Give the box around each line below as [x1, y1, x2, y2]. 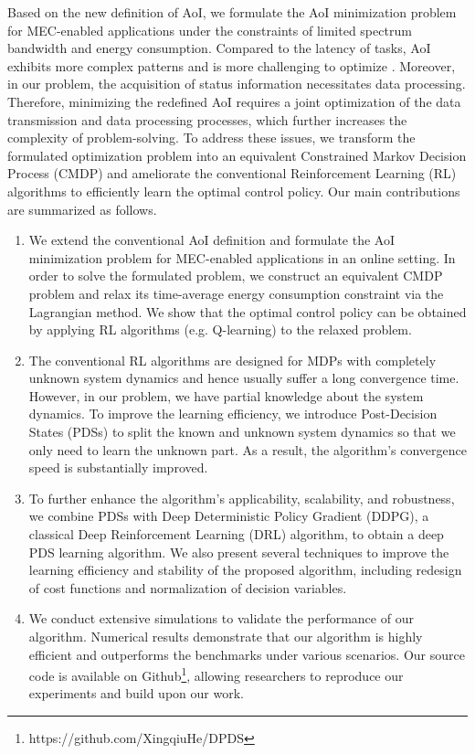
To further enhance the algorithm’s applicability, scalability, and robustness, [28, 488, 455, 507]
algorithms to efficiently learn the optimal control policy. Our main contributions [7, 181, 460, 200]
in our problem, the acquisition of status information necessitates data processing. [7, 74, 466, 93]
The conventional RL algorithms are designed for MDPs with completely [28, 350, 437, 369]
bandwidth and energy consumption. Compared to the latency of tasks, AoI [7, 38, 431, 58]
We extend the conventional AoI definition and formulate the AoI [28, 230, 396, 250]
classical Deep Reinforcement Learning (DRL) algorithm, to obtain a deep [28, 525, 444, 544]
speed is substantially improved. [28, 458, 208, 477]
